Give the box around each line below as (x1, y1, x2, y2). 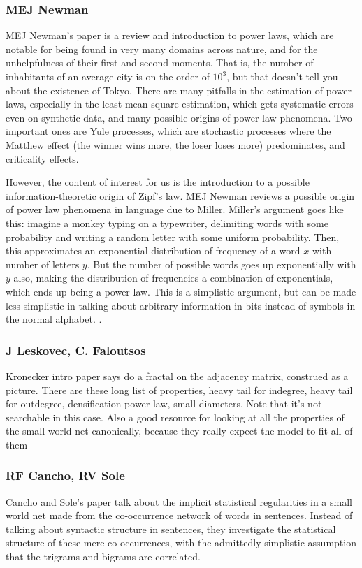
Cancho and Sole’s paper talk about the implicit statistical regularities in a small (6, 494, 352, 509)
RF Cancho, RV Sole (6, 467, 125, 484)
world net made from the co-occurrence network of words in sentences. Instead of (6, 508, 353, 523)
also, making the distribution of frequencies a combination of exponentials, (13, 270, 333, 285)
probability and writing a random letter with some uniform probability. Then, (6, 229, 340, 244)
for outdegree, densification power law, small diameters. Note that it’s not (6, 396, 322, 411)
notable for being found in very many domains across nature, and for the (6, 41, 318, 56)
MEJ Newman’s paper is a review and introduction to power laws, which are (6, 28, 334, 43)
